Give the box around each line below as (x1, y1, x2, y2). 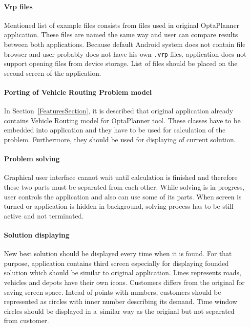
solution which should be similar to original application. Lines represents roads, (4, 267, 241, 278)
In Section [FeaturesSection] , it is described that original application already (4, 106, 233, 116)
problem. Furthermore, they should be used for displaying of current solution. (4, 134, 236, 144)
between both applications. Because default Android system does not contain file (4, 39, 246, 49)
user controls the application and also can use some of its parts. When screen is (4, 191, 242, 201)
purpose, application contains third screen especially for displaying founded (4, 258, 229, 268)
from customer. (4, 315, 49, 326)
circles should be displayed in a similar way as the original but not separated (4, 305, 235, 316)
